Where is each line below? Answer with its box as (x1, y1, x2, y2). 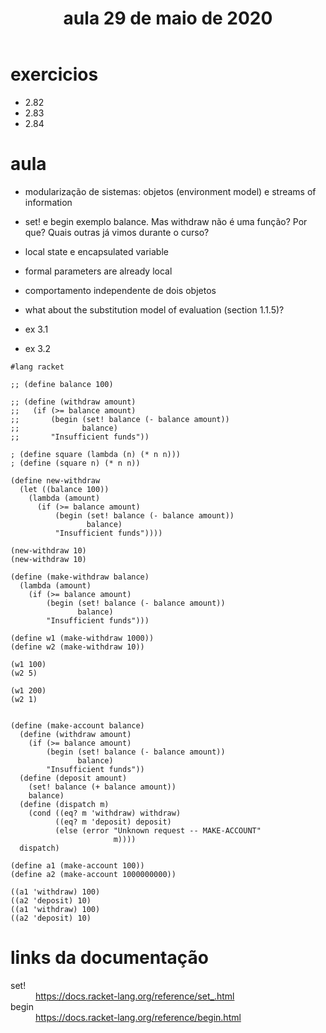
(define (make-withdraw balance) (10, 572, 150, 582)
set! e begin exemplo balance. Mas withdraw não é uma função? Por (24, 215, 308, 227)
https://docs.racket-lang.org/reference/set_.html (35, 990, 235, 1002)
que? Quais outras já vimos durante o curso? (24, 226, 210, 238)
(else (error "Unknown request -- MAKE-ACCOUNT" (54, 825, 262, 836)
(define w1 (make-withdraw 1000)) (10, 633, 155, 643)
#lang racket (10, 362, 65, 372)
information (24, 196, 73, 208)
